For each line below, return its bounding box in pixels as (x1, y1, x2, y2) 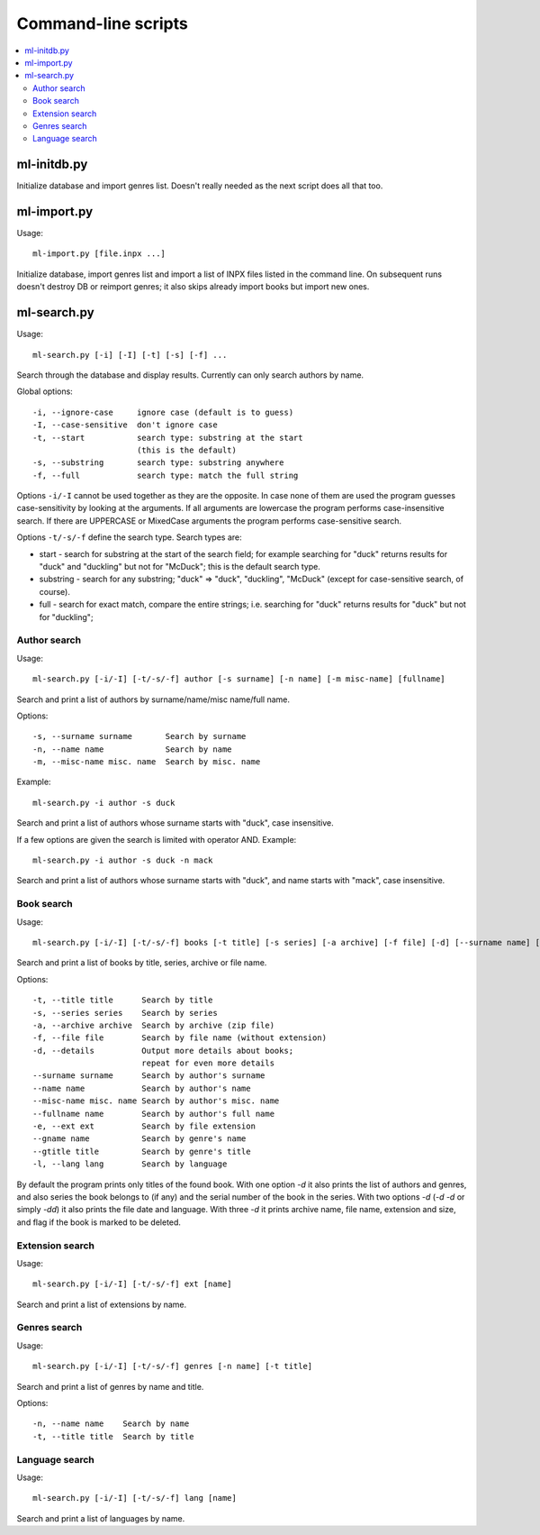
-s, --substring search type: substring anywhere (32, 458, 284, 468)
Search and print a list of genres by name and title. (16, 1381, 204, 1392)
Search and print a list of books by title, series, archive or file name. (16, 957, 267, 968)
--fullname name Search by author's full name (32, 1109, 274, 1119)
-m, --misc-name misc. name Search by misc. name (32, 757, 261, 767)
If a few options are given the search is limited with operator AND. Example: (16, 834, 297, 845)
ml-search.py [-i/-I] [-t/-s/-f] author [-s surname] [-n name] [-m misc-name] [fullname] (32, 674, 445, 684)
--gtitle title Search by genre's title (32, 1146, 251, 1156)
